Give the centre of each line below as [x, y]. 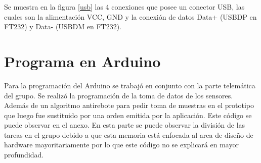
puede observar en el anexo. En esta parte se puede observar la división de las [125, 125]
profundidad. [24, 155]
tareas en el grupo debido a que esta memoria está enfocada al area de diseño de [129, 134]
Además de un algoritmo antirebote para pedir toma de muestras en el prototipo [129, 105]
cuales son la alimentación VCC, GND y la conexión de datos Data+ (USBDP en [130, 16]
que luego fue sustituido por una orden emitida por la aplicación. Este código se [128, 115]
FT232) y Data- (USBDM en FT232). [63, 26]
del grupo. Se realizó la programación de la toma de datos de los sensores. [119, 95]
